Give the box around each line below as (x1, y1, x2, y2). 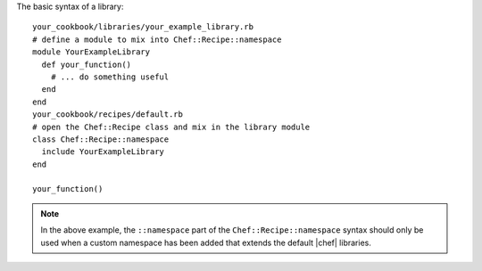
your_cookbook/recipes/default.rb (32, 110, 183, 119)
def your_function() (41, 59, 132, 70)
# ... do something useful (50, 71, 170, 82)
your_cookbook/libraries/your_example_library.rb (32, 22, 254, 32)
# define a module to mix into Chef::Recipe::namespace (32, 34, 282, 45)
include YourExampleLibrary (41, 147, 165, 157)
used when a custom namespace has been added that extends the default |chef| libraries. (40, 237, 372, 248)
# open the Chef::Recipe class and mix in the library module (32, 121, 311, 132)
